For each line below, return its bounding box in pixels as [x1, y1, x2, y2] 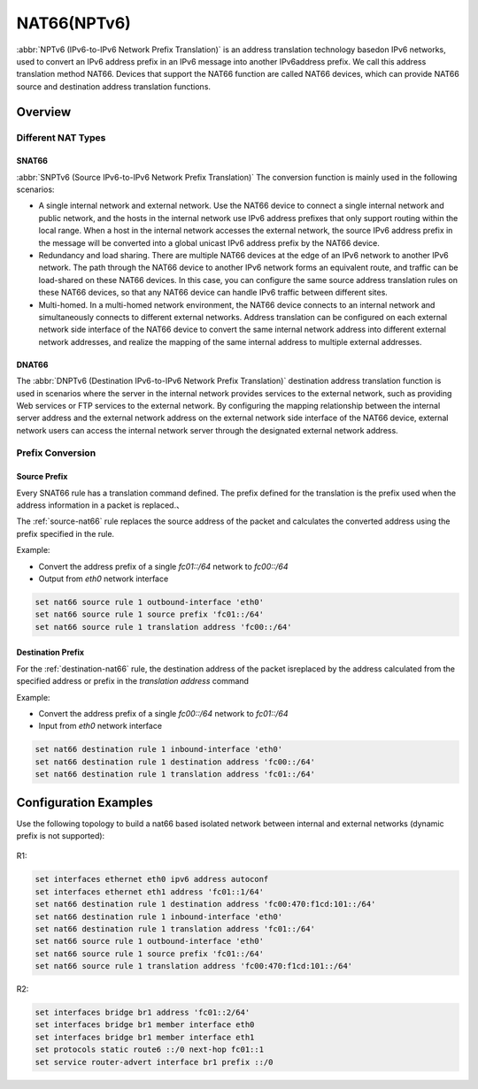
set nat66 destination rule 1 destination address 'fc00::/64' [35, 756, 316, 767]
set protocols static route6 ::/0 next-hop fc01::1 [35, 1045, 265, 1054]
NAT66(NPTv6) [16, 13, 132, 33]
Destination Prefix [16, 647, 84, 658]
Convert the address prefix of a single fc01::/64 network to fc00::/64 [38, 561, 289, 571]
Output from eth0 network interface [38, 573, 169, 584]
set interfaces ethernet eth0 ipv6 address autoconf [35, 874, 269, 885]
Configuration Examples [16, 794, 154, 809]
